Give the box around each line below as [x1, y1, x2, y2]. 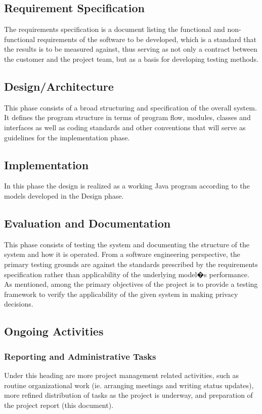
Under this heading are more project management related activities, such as [4, 369, 239, 380]
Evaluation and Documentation [4, 215, 171, 231]
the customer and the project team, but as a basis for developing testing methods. [4, 53, 259, 64]
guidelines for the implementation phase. [4, 132, 130, 142]
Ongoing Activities [4, 323, 104, 339]
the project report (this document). [4, 399, 114, 410]
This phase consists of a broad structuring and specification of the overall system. [4, 102, 257, 112]
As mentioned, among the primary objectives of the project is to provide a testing [4, 279, 258, 289]
